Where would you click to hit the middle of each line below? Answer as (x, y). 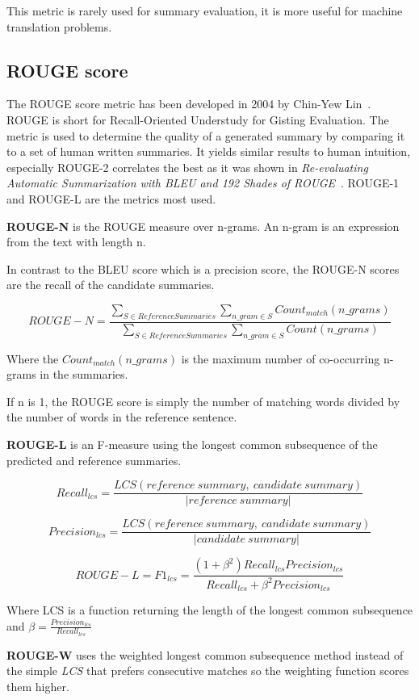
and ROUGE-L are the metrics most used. (111, 198)
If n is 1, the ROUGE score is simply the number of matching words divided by (203, 401)
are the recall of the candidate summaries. (111, 285)
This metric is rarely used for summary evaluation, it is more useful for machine (205, 10)
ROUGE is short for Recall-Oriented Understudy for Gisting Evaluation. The (198, 119)
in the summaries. (84, 374)
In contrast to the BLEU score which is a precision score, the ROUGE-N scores (203, 268)
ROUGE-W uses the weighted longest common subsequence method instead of (205, 654)
